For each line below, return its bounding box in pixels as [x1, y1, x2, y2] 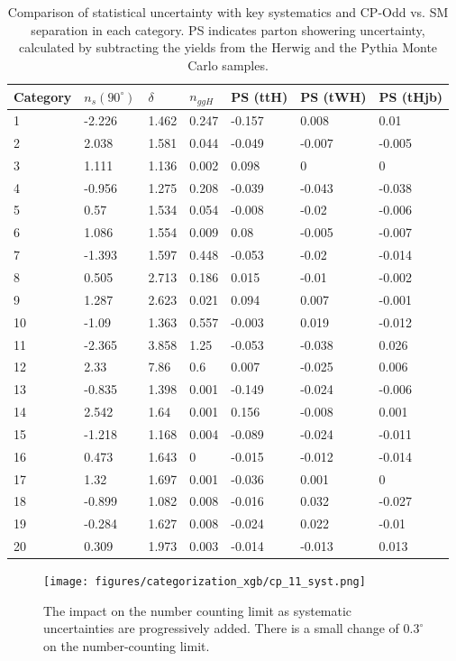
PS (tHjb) [378, 87, 443, 106]
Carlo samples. [187, 55, 269, 74]
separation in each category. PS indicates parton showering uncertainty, [31, 20, 425, 39]
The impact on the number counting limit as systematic [43, 601, 352, 620]
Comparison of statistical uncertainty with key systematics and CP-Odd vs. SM [7, 3, 449, 21]
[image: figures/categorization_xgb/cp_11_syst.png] [43, 575, 366, 589]
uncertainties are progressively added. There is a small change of [43, 619, 399, 638]
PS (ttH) [231, 87, 288, 106]
